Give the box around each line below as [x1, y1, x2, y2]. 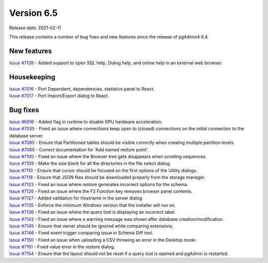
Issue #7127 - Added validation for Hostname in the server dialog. [9, 195, 143, 201]
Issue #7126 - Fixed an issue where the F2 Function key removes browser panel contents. [9, 188, 193, 194]
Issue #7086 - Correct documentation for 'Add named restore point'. [9, 146, 149, 152]
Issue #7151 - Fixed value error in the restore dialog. [9, 244, 115, 250]
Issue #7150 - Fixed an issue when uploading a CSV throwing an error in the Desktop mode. [9, 237, 197, 243]
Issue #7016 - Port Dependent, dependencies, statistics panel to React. [9, 86, 155, 92]
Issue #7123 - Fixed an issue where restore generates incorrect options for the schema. [9, 181, 189, 187]
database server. [9, 132, 44, 138]
